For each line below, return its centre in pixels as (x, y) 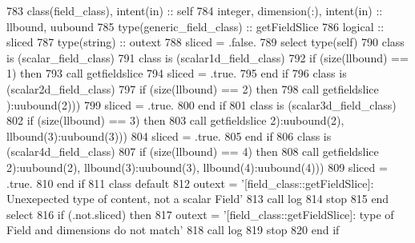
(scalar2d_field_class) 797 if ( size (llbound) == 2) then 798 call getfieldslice (193, 88)
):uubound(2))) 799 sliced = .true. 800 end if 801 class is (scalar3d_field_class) (201, 104)
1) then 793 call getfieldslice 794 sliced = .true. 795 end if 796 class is (177, 73)
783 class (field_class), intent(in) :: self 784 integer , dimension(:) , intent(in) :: (195, 10)
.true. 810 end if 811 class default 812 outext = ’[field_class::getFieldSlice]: (190, 183)
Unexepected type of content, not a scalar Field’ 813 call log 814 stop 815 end (198, 199)
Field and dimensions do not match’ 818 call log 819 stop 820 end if (173, 230)
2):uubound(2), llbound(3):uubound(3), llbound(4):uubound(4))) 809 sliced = (197, 167)
